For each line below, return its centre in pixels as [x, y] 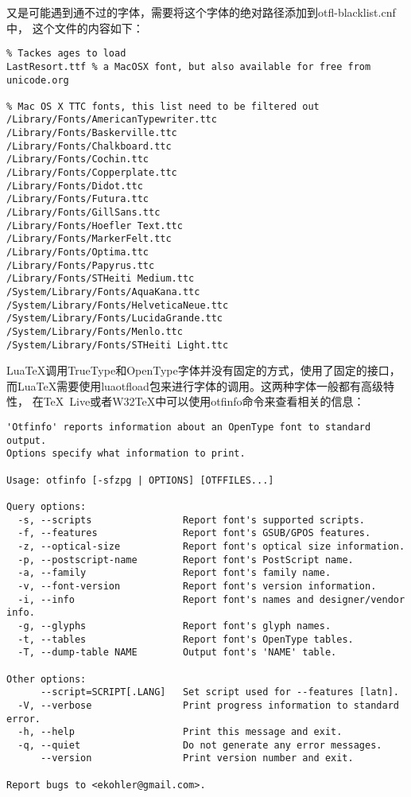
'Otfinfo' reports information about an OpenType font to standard [189, 428]
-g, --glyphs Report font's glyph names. [174, 626]
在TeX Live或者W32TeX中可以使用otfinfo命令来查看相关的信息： [198, 401]
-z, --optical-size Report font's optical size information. [211, 546]
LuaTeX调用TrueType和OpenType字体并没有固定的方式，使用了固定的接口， [204, 370]
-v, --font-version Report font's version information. [197, 586]
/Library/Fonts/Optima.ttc [78, 253]
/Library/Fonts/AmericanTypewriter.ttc [112, 120]
